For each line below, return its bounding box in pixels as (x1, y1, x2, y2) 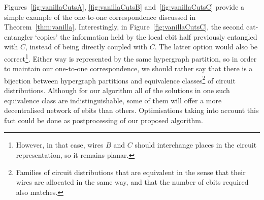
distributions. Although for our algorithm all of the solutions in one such (4, 85, 230, 96)
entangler (4, 31, 33, 42)
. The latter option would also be (154, 41, 258, 52)
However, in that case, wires (16, 139, 104, 150)
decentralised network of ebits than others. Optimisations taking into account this (4, 105, 259, 116)
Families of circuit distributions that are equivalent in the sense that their (16, 166, 246, 177)
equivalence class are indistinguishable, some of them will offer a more (4, 95, 222, 105)
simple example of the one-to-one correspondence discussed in (4, 11, 196, 22)
